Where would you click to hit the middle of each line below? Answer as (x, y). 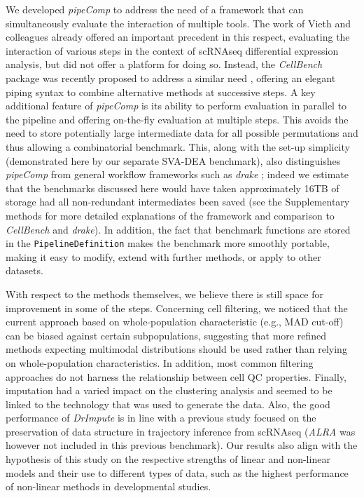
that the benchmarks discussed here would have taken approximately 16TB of (173, 188)
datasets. (24, 270)
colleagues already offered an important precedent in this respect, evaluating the (178, 37)
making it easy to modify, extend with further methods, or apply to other (163, 256)
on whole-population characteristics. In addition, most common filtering (160, 362)
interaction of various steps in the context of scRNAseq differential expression (172, 50)
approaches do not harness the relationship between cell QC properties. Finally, (176, 376)
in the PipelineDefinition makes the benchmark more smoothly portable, (168, 243)
